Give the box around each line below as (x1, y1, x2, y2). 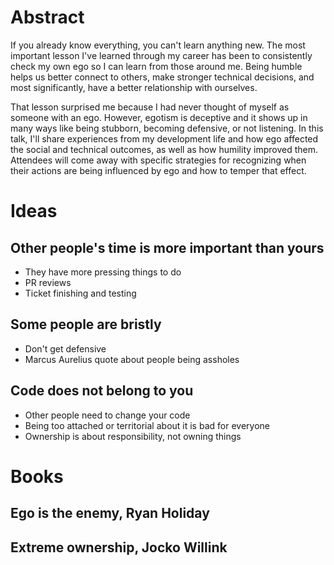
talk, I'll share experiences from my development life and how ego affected (10, 132, 319, 145)
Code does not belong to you (10, 382, 194, 400)
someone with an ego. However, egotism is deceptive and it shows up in (10, 111, 308, 123)
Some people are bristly (10, 316, 162, 333)
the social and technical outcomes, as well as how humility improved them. (10, 143, 319, 155)
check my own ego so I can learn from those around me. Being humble (10, 60, 303, 72)
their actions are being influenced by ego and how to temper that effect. (10, 164, 307, 176)
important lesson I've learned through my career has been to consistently (10, 49, 313, 61)
